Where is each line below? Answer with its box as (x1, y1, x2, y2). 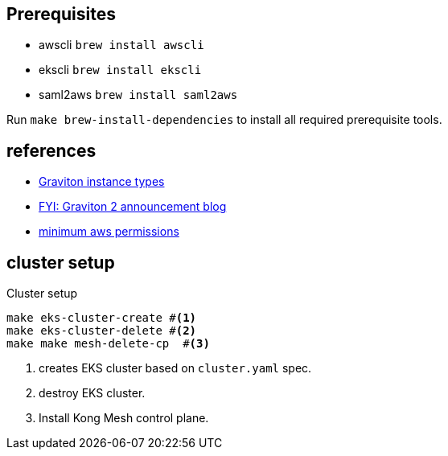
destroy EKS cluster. (39, 386, 146, 401)
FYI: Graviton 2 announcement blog (39, 199, 227, 214)
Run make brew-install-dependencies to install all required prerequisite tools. (6, 113, 442, 127)
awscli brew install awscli (39, 38, 204, 52)
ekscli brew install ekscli (39, 63, 202, 77)
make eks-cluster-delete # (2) (6, 324, 197, 338)
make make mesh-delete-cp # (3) (6, 337, 210, 351)
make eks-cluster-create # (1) (6, 311, 197, 325)
